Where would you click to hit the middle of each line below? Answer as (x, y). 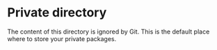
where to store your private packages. (62, 38)
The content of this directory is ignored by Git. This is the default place (108, 32)
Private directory (57, 13)
